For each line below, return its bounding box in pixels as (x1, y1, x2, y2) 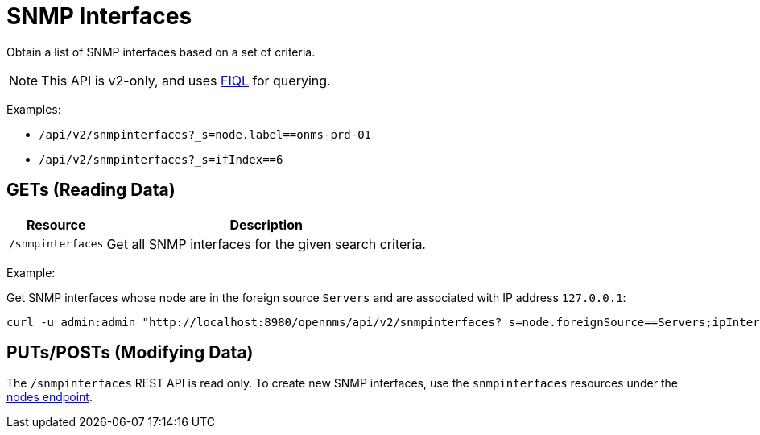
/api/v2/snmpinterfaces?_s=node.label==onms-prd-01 (39, 127, 372, 141)
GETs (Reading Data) (6, 180, 176, 201)
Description (229, 216, 303, 233)
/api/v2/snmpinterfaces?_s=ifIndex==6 (39, 152, 283, 166)
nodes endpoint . (6, 390, 93, 404)
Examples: (6, 101, 61, 116)
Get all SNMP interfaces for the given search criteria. (106, 235, 426, 252)
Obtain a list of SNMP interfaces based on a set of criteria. (6, 44, 316, 59)
